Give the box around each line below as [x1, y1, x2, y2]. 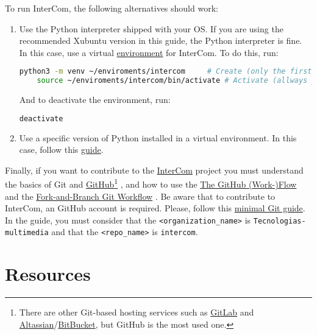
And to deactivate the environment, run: [19, 93, 171, 106]
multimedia [5, 228, 49, 238]
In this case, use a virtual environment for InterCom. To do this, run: [19, 46, 279, 58]
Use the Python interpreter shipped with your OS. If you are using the [19, 22, 283, 35]
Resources [5, 261, 91, 286]
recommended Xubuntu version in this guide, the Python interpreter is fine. [19, 34, 302, 47]
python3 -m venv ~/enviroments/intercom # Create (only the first [19, 67, 312, 76]
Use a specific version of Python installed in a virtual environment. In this [19, 131, 297, 144]
